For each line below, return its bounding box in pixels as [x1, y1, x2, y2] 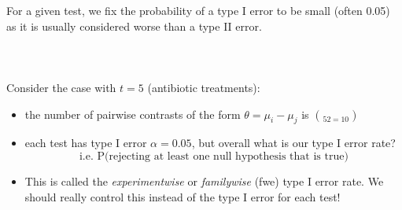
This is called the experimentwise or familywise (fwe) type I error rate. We [24, 172, 384, 189]
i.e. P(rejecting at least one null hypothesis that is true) [79, 150, 349, 162]
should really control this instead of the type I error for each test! [24, 188, 341, 204]
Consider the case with [6, 79, 116, 95]
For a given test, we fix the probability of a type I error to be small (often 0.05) [6, 2, 390, 18]
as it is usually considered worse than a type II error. [6, 17, 262, 34]
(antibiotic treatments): [147, 79, 260, 95]
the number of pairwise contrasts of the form [24, 105, 241, 122]
